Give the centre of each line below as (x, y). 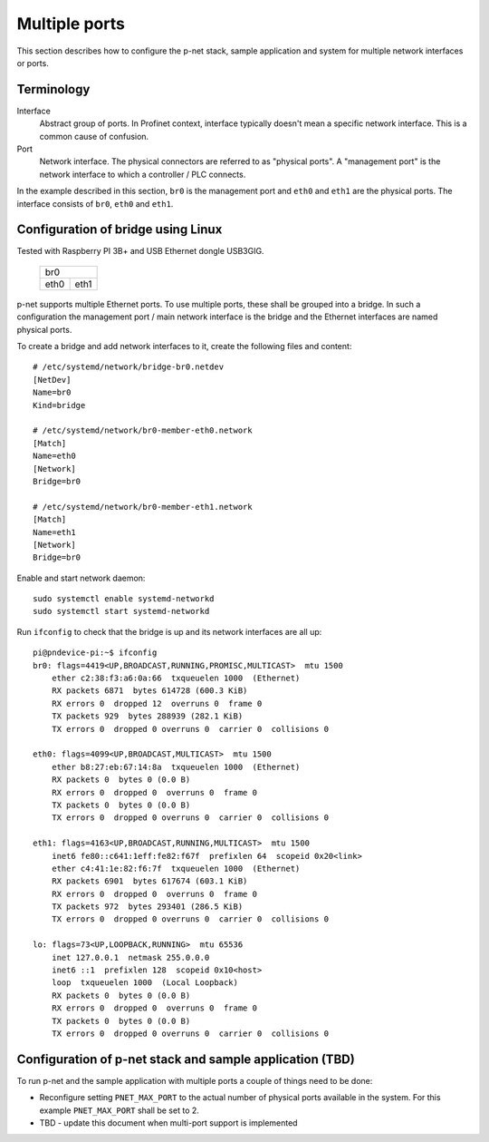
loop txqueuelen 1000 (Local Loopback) (145, 983)
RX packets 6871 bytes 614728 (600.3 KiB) (149, 691)
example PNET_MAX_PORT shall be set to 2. (119, 1110)
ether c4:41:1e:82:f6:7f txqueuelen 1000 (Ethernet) (176, 868)
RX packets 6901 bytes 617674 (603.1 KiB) (149, 881)
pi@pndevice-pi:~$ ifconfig (95, 653)
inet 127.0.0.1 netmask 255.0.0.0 (130, 957)
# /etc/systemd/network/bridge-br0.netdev (129, 367)
